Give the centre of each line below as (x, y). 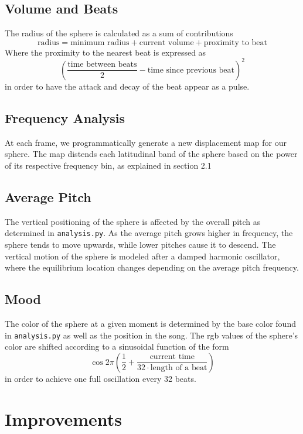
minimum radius (100, 42)
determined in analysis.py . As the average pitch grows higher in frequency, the (149, 233)
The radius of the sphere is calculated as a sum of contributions (119, 33)
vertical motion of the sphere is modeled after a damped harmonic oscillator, (142, 256)
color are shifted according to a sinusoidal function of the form (117, 346)
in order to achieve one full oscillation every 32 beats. (101, 378)
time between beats (102, 65)
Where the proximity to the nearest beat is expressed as (105, 52)
